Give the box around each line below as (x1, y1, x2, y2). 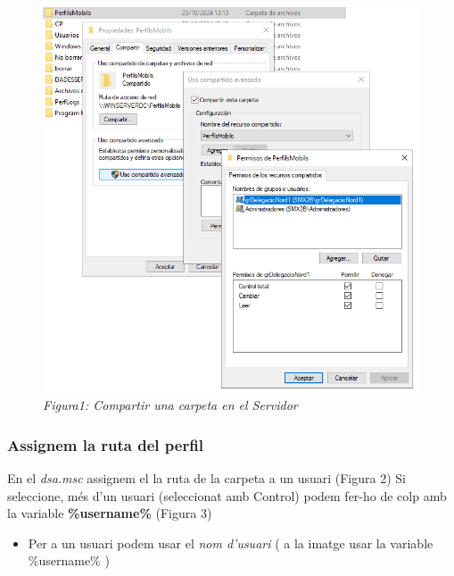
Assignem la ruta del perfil (7, 433, 203, 455)
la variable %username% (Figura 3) (7, 504, 212, 522)
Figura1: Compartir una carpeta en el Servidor (43, 396, 298, 414)
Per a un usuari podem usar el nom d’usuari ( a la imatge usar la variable (28, 533, 433, 552)
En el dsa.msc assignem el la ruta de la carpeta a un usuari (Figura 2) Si (7, 469, 406, 488)
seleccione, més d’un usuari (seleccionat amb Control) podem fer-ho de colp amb (7, 486, 447, 505)
